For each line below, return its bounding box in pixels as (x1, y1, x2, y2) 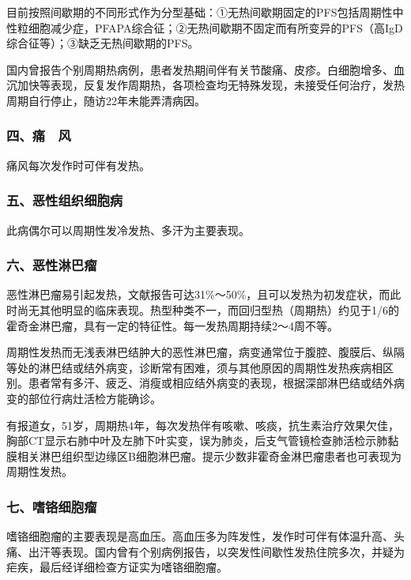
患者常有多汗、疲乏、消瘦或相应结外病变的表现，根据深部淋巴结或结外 (28, 375, 394, 391)
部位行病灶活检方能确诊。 (28, 390, 161, 406)
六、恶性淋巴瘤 (6, 255, 97, 275)
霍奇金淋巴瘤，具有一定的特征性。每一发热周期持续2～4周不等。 (6, 317, 338, 333)
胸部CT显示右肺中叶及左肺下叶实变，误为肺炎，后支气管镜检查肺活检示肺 (6, 432, 388, 449)
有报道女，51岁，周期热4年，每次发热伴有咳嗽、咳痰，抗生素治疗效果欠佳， (6, 416, 399, 433)
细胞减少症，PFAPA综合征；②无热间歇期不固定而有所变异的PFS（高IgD (28, 19, 403, 36)
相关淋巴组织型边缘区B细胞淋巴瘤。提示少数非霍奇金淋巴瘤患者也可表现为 (17, 447, 402, 464)
